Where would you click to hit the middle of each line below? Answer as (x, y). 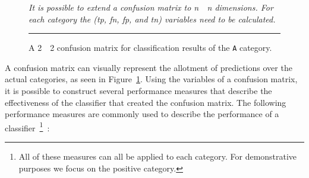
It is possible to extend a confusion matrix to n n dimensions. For (151, 7)
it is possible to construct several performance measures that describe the (138, 91)
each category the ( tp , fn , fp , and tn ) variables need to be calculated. (152, 19)
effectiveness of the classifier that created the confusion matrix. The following (146, 102)
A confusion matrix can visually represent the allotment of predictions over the (149, 67)
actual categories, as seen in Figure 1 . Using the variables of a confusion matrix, (151, 79)
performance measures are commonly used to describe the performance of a (142, 114)
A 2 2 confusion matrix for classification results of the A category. (150, 48)
